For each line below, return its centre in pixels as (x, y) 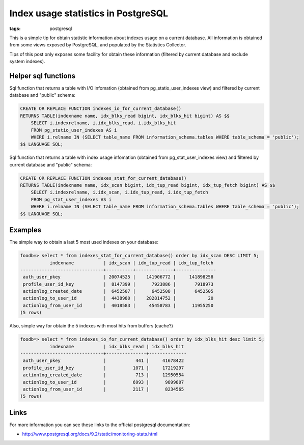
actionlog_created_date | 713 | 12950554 (104, 375)
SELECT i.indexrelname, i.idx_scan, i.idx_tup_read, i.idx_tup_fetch (119, 192)
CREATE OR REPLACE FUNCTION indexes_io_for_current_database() (101, 109)
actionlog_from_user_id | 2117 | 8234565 (104, 389)
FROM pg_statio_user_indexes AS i (74, 130)
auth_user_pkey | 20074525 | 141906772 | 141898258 (118, 277)
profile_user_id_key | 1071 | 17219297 (104, 368)
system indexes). (27, 62)
